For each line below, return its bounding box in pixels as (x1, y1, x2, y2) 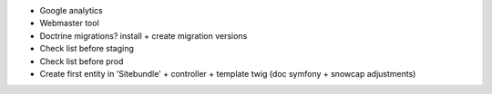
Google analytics (39, 5, 104, 15)
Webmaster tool (39, 18, 99, 29)
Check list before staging (39, 43, 134, 54)
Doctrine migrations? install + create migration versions (39, 30, 248, 41)
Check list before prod (39, 55, 124, 67)
